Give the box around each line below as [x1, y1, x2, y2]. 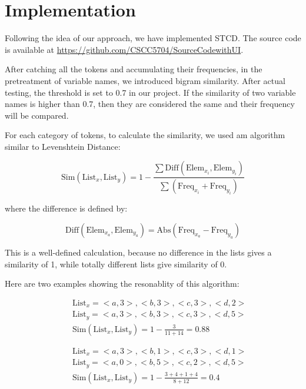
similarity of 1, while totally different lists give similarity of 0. [5, 257, 227, 270]
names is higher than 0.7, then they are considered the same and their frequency [5, 98, 295, 110]
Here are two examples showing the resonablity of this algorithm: [5, 277, 240, 290]
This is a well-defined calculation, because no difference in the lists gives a [5, 246, 272, 258]
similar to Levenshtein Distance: [5, 140, 121, 152]
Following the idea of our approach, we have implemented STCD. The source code [5, 32, 301, 44]
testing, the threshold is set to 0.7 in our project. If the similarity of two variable [5, 86, 296, 98]
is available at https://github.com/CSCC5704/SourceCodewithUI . [5, 43, 244, 55]
